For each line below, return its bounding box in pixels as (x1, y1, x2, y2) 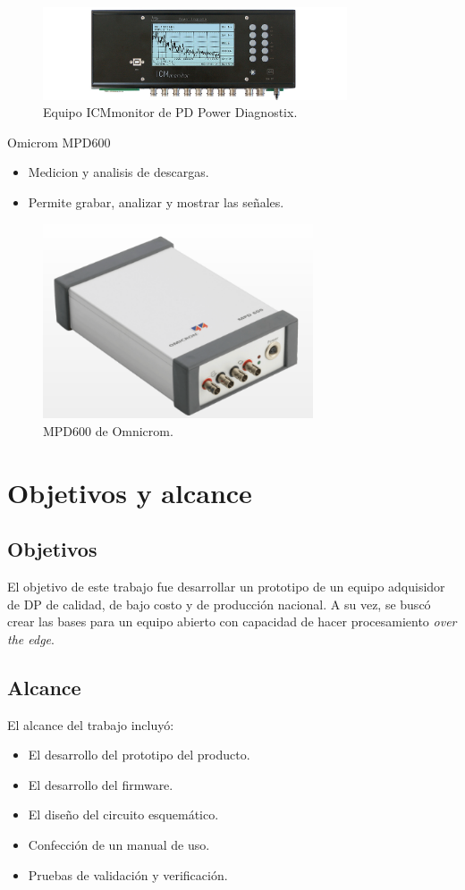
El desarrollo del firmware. (28, 775, 173, 793)
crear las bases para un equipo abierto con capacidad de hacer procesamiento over (7, 612, 457, 631)
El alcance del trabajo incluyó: (7, 715, 174, 734)
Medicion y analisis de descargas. (28, 163, 209, 181)
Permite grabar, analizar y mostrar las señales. (28, 193, 284, 212)
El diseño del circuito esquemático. (28, 805, 219, 824)
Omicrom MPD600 (7, 132, 111, 151)
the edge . (7, 629, 55, 648)
